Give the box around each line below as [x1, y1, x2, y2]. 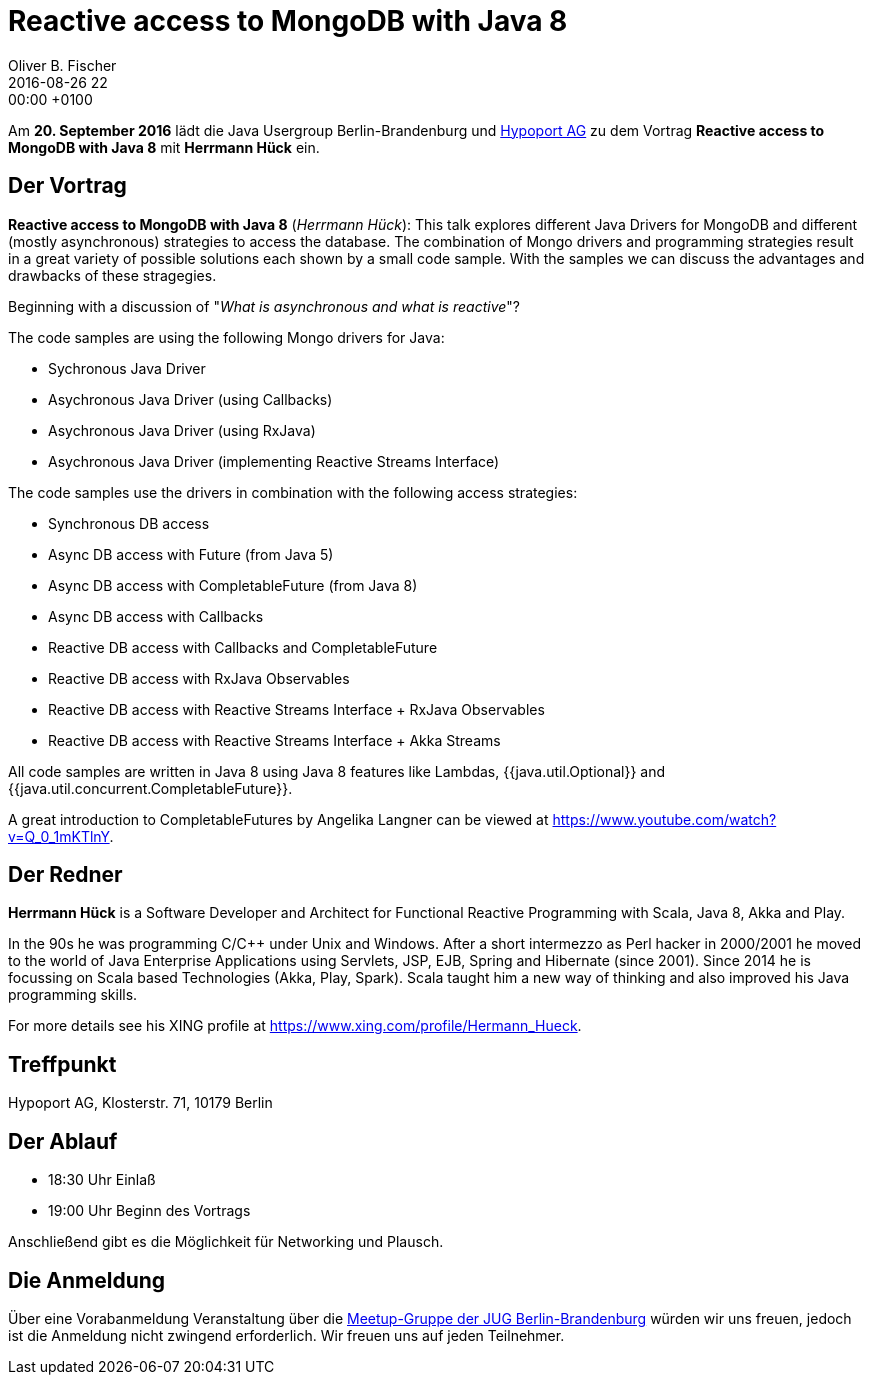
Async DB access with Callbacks [48, 607, 264, 625]
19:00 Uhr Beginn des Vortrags [48, 1202, 251, 1220]
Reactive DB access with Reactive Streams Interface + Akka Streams [48, 731, 501, 749]
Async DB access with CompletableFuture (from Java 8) [48, 576, 418, 594]
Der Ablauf [8, 1128, 118, 1154]
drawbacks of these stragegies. [8, 266, 217, 284]
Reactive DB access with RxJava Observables [48, 669, 350, 687]
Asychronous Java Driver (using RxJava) [48, 421, 316, 439]
